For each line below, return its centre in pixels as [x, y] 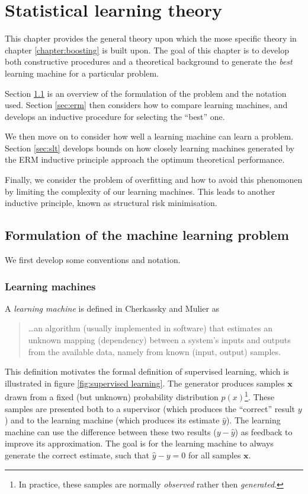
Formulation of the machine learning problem [147, 235]
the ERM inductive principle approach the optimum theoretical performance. [145, 159]
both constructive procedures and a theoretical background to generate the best [149, 61]
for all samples [214, 455]
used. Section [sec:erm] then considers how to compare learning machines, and [146, 105]
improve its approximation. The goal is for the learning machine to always [139, 443]
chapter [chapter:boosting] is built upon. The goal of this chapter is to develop [147, 50]
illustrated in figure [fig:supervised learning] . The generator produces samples [145, 383]
